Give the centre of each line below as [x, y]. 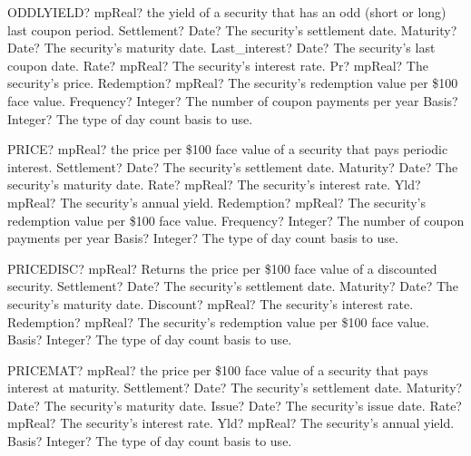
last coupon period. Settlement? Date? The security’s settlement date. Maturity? [232, 29]
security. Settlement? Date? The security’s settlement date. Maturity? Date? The [233, 286]
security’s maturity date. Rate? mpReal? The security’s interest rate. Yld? [214, 184]
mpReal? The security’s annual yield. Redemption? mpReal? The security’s [217, 202]
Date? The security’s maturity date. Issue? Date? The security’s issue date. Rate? [235, 405]
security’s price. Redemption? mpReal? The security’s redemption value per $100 [233, 83]
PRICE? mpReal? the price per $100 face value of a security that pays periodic [228, 149]
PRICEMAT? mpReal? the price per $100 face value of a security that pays [218, 369]
